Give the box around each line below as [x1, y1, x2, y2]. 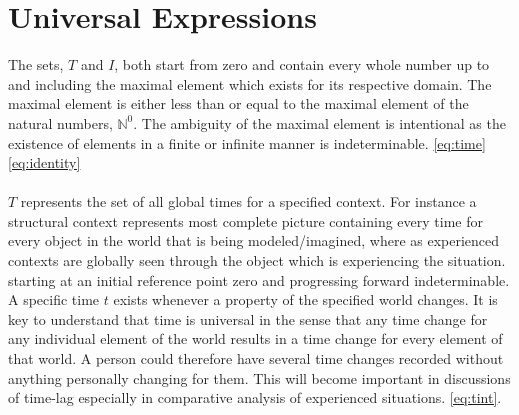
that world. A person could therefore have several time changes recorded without [8, 348, 504, 369]
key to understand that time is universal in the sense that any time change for [8, 308, 488, 329]
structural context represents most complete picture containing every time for [8, 210, 483, 231]
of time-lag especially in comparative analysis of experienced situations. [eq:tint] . [8, 387, 502, 408]
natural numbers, [8, 112, 113, 133]
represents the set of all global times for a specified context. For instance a [20, 191, 477, 212]
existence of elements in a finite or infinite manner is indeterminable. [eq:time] [8, 132, 486, 153]
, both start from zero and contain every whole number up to [114, 54, 490, 75]
